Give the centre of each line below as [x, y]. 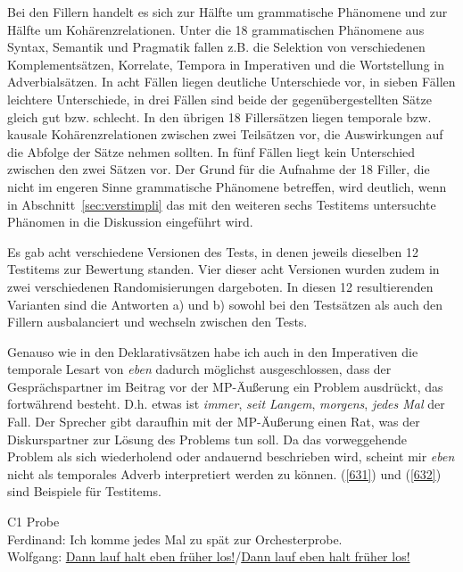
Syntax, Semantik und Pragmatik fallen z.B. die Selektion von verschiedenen [216, 47]
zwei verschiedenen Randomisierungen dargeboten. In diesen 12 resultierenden [220, 286]
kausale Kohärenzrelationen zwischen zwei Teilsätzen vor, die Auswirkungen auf [225, 134]
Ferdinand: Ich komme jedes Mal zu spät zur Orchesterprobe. [175, 539]
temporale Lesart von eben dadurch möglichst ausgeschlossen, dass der [199, 369]
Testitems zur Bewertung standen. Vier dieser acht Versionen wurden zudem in [223, 269]
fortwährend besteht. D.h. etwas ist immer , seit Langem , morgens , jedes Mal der [226, 404]
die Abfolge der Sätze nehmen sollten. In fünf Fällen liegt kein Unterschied [211, 151]
